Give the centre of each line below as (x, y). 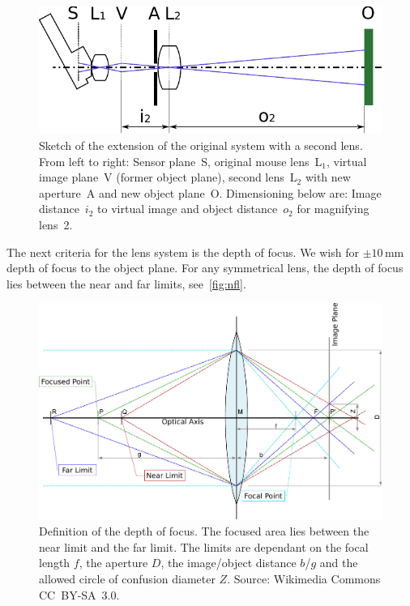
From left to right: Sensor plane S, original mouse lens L (181, 161)
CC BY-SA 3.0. (79, 594)
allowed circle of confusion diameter (127, 579)
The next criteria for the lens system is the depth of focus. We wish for (183, 252)
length (55, 563)
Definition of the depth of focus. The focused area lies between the (204, 531)
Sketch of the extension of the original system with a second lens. (201, 145)
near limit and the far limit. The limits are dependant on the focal (204, 546)
